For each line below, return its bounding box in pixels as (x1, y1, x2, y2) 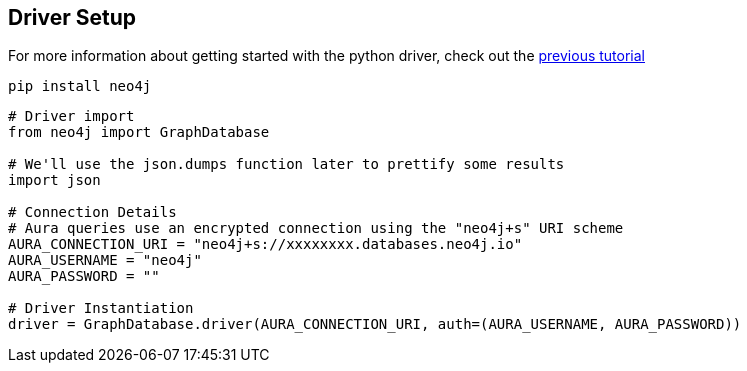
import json (8, 172, 101, 189)
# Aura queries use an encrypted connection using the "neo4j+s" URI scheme (8, 220, 624, 237)
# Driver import (8, 108, 135, 125)
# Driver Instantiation (8, 300, 194, 317)
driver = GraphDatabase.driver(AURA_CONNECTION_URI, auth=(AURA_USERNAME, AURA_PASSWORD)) (8, 316, 742, 333)
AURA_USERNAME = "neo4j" (8, 252, 202, 269)
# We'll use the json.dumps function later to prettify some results (8, 156, 565, 173)
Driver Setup (8, 5, 137, 30)
